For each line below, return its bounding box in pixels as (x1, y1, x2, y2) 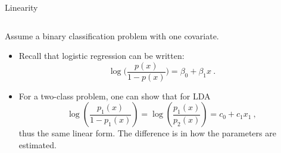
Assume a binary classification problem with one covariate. (5, 29, 219, 42)
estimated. (18, 139, 57, 151)
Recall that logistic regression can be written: (18, 49, 185, 62)
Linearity (5, 1, 38, 13)
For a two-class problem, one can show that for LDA (18, 89, 211, 102)
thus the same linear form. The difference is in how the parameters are (18, 127, 276, 139)
